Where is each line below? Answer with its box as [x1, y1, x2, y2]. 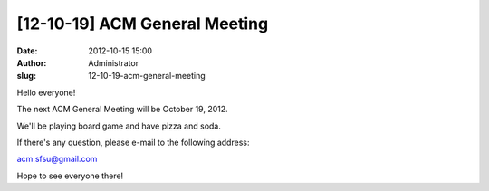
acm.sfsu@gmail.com [16, 154, 98, 165]
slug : [16, 71, 36, 81]
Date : [16, 45, 38, 56]
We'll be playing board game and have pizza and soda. [16, 120, 222, 131]
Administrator [88, 57, 139, 68]
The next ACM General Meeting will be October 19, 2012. [16, 104, 228, 115]
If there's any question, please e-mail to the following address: [16, 137, 250, 148]
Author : [16, 57, 47, 68]
